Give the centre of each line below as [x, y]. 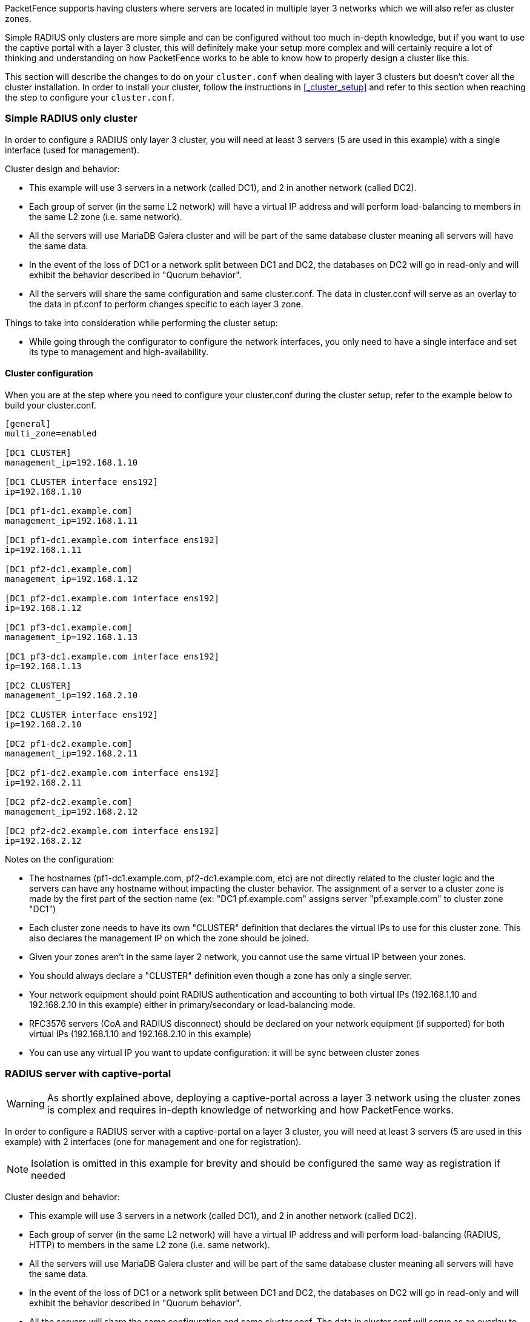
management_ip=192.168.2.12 [71, 811]
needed [48, 1175]
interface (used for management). [72, 150]
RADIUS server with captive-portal [88, 1074]
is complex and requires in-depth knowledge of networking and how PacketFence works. [250, 1110]
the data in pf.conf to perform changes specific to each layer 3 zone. [166, 304]
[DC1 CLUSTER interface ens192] [81, 482]
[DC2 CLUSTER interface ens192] [81, 714]
